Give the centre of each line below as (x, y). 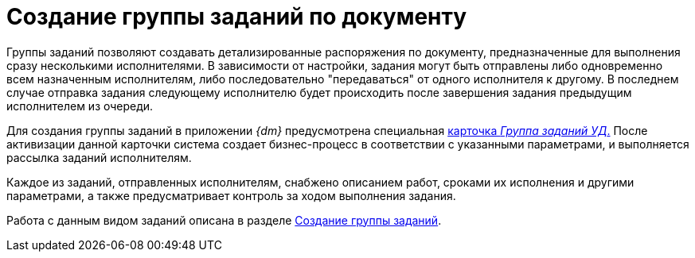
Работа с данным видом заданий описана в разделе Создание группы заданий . (224, 220)
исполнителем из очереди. (80, 106)
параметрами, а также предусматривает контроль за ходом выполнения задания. (231, 195)
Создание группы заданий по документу (237, 17)
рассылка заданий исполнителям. (99, 157)
